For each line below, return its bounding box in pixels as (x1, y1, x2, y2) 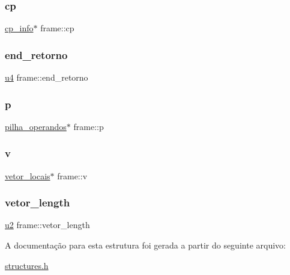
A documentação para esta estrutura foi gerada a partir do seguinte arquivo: (5, 239, 286, 252)
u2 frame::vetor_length (5, 218, 90, 231)
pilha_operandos (5, 120, 67, 132)
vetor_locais (5, 169, 50, 182)
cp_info (5, 22, 34, 34)
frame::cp (40, 22, 74, 34)
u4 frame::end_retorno (5, 71, 88, 84)
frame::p (73, 120, 104, 132)
